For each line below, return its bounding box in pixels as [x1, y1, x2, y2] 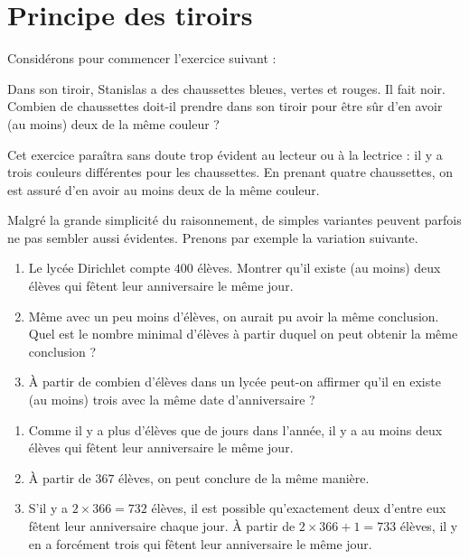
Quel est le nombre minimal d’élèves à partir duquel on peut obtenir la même [28, 324, 458, 343]
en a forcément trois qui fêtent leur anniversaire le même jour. [28, 534, 372, 553]
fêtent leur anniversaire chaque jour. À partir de [28, 517, 295, 535]
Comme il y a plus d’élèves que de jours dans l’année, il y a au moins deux [28, 420, 443, 439]
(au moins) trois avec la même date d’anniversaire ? [28, 390, 315, 409]
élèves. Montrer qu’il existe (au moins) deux [197, 258, 441, 277]
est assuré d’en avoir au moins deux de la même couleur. [7, 180, 320, 199]
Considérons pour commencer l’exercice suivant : [7, 49, 277, 68]
